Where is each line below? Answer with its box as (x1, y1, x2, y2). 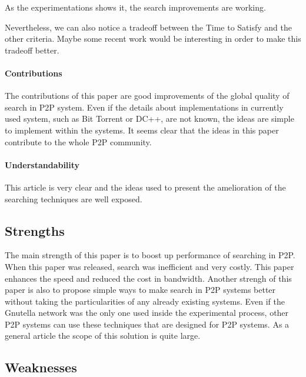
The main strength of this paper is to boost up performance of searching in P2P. (5, 249, 295, 261)
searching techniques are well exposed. (5, 192, 142, 205)
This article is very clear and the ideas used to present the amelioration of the (5, 181, 286, 193)
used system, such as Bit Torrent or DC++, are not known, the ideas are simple (5, 112, 294, 125)
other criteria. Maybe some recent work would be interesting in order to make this (5, 32, 301, 45)
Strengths (5, 221, 65, 239)
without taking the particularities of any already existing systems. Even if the (5, 295, 285, 307)
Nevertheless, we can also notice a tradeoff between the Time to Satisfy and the (5, 21, 292, 33)
